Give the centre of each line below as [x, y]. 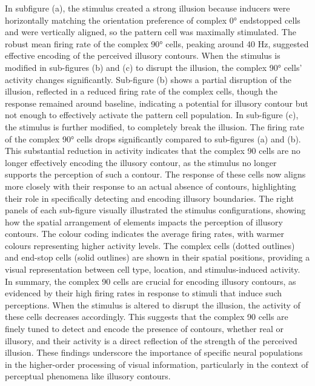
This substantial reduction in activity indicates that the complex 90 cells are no [153, 151]
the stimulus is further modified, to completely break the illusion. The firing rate [155, 126]
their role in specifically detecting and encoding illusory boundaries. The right [150, 198]
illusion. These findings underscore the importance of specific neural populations [154, 352]
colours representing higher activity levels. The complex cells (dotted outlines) [150, 245]
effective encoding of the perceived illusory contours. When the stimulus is [143, 55]
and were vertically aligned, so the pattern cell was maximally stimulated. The [151, 32]
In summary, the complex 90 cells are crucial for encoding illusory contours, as [151, 281]
